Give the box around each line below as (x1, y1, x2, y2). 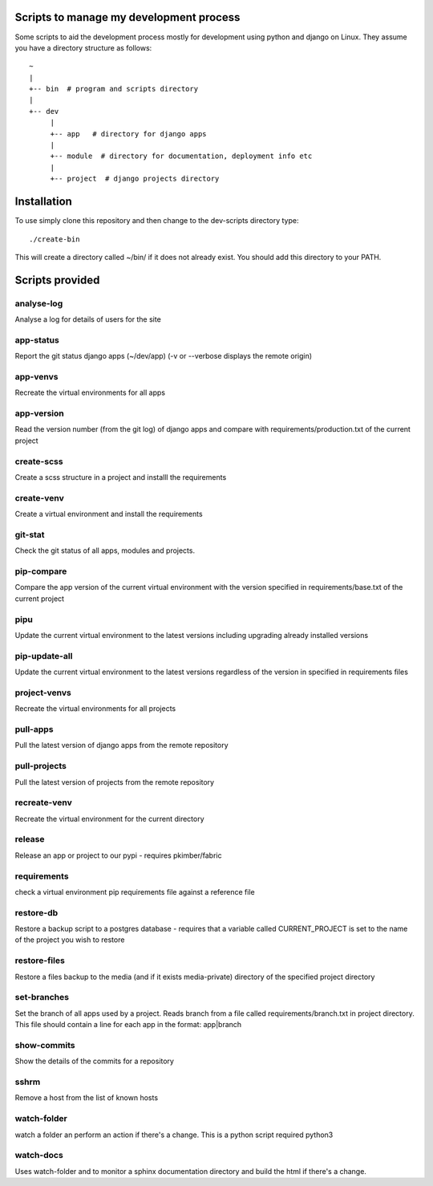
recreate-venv (14, 797, 72, 808)
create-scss (14, 456, 63, 467)
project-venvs (14, 687, 71, 698)
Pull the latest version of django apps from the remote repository (14, 741, 229, 750)
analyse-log (14, 298, 63, 309)
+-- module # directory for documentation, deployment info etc (50, 152, 313, 160)
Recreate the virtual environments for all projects (14, 704, 176, 713)
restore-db (14, 907, 59, 918)
